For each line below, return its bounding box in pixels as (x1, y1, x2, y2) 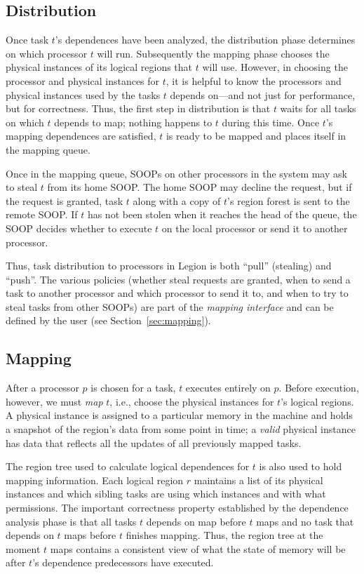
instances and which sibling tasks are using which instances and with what (6, 486, 326, 501)
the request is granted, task (6, 193, 123, 208)
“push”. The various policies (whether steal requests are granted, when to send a (6, 272, 351, 286)
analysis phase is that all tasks (6, 514, 137, 528)
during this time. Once (222, 114, 320, 129)
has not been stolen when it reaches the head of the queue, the (87, 207, 357, 222)
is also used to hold (259, 459, 342, 474)
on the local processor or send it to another (161, 220, 348, 235)
